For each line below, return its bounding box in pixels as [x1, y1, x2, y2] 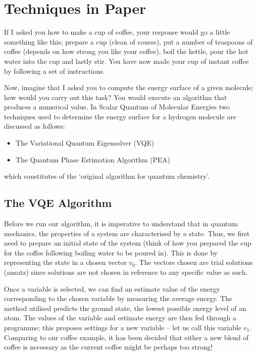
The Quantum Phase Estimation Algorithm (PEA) [15, 154, 170, 164]
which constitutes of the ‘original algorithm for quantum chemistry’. [4, 171, 209, 181]
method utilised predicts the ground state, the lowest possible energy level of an [4, 303, 247, 313]
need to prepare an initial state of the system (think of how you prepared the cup [4, 238, 252, 248]
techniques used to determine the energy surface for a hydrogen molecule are [4, 111, 237, 121]
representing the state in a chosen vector [4, 257, 127, 267]
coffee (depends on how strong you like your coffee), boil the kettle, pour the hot [4, 46, 249, 56]
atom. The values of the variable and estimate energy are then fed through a [4, 312, 236, 323]
